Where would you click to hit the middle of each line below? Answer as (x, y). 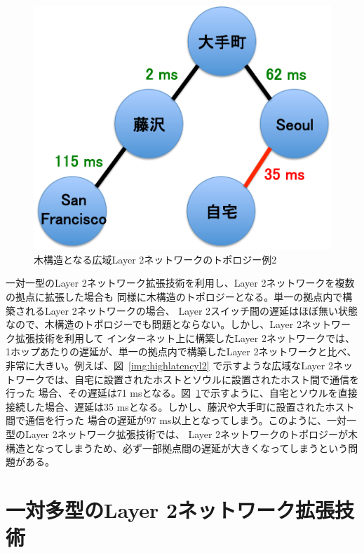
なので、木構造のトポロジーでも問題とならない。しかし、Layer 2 (154, 324)
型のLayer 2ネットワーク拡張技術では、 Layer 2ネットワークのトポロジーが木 (182, 434)
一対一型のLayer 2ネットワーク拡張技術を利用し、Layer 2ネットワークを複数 (180, 283)
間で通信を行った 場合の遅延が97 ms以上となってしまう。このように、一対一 (181, 420)
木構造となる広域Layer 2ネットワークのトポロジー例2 (155, 259)
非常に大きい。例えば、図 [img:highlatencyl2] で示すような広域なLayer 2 (169, 366)
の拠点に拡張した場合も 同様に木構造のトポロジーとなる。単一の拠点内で (174, 297)
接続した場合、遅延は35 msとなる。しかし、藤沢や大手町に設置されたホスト (180, 406)
